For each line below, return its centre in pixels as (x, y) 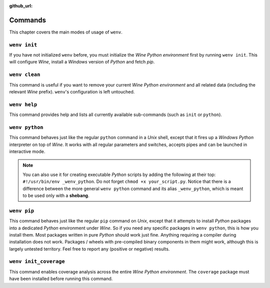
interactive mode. (27, 151)
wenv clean (25, 75)
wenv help (23, 104)
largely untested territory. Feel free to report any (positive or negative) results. (89, 249)
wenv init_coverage (37, 261)
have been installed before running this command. (61, 279)
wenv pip (22, 211)
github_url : (21, 6)
